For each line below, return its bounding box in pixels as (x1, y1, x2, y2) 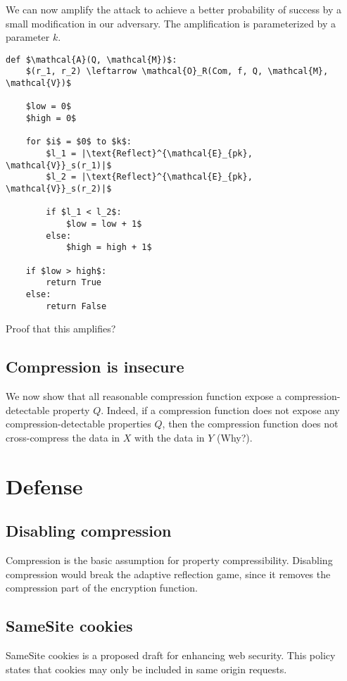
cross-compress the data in (6, 430, 120, 444)
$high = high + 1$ (65, 242, 152, 253)
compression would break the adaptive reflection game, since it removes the (6, 566, 331, 581)
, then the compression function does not (162, 416, 339, 431)
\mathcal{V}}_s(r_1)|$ (6, 160, 112, 170)
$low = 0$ (25, 101, 72, 112)
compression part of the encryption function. (6, 580, 198, 595)
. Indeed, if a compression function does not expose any (101, 402, 340, 417)
